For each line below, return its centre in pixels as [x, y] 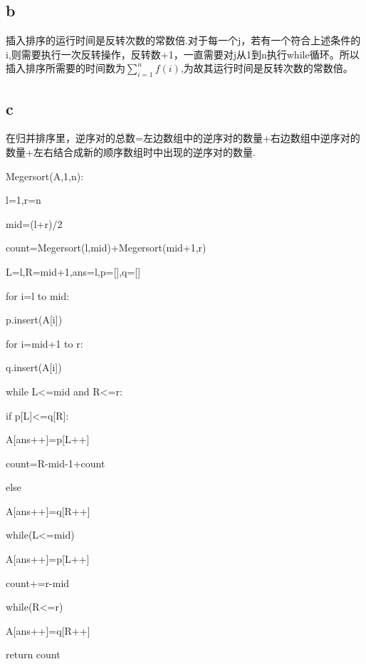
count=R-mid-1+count [56, 463]
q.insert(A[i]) [34, 367]
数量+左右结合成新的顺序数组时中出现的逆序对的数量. [131, 151]
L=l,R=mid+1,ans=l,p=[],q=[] [73, 271]
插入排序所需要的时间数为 [66, 68]
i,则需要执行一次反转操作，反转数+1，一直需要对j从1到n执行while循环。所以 [183, 54]
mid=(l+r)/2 [34, 223]
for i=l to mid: [38, 295]
